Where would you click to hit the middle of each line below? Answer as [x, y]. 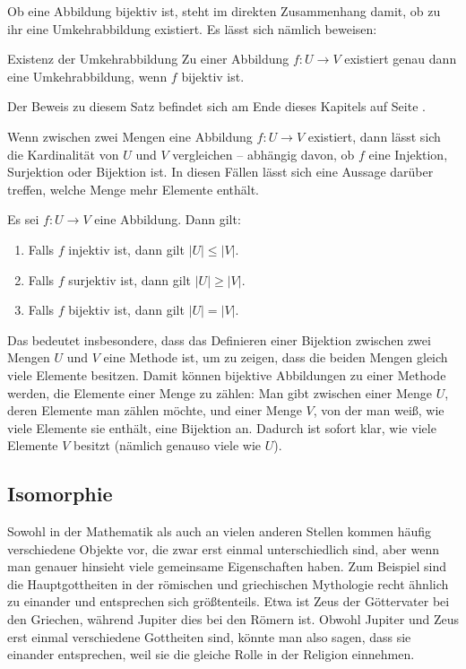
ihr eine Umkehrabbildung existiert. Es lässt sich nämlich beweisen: [192, 28]
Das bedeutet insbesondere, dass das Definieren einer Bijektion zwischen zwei [219, 339]
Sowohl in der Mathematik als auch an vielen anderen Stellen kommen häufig [220, 531]
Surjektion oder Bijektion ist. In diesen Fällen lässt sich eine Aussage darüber [220, 172]
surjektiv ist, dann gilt [130, 279]
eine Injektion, [408, 154]
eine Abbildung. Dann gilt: [168, 219]
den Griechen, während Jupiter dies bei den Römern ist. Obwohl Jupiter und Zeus [233, 619]
